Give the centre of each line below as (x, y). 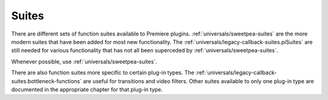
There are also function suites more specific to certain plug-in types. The (103, 73)
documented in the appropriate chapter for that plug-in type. (87, 89)
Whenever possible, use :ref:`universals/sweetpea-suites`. (84, 61)
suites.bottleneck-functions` (46, 81)
